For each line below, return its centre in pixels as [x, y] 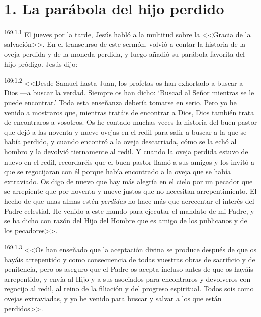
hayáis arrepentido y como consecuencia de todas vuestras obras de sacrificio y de [130, 259]
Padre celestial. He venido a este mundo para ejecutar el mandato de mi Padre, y [129, 211]
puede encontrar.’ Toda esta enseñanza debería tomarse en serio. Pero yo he [120, 102]
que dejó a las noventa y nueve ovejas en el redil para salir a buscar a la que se [125, 132]
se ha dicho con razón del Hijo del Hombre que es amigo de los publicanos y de [126, 221]
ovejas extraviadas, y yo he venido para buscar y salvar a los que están [113, 298]
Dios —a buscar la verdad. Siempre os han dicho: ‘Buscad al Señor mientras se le [129, 92]
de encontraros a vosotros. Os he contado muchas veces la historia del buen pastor [131, 122]
